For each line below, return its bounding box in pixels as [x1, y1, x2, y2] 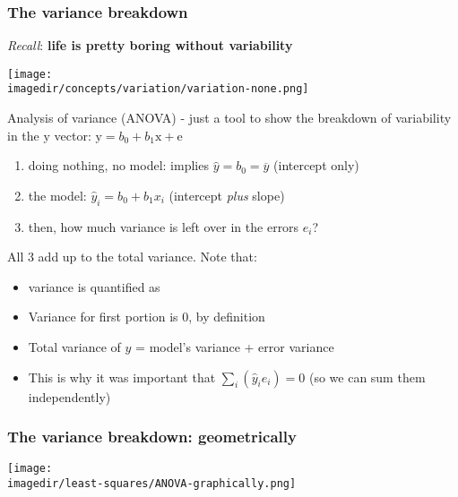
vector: [54, 125, 91, 144]
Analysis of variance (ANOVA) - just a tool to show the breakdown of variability [7, 108, 452, 127]
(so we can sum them [308, 367, 426, 386]
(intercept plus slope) [169, 185, 285, 204]
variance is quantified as [28, 277, 160, 296]
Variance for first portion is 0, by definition [28, 307, 265, 326]
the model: [28, 185, 87, 204]
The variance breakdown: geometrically [7, 425, 297, 448]
